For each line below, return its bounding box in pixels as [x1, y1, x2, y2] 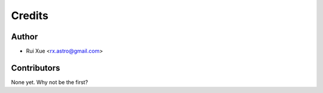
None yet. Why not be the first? [11, 78, 89, 86]
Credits [11, 9, 49, 22]
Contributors [11, 63, 60, 73]
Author [11, 32, 38, 42]
